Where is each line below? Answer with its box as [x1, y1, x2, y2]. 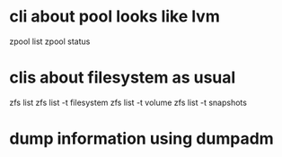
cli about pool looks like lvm [9, 6, 220, 27]
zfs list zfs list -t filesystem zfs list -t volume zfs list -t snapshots [9, 97, 247, 108]
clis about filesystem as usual [9, 67, 236, 88]
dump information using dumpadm [9, 128, 274, 149]
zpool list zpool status [9, 36, 91, 47]
